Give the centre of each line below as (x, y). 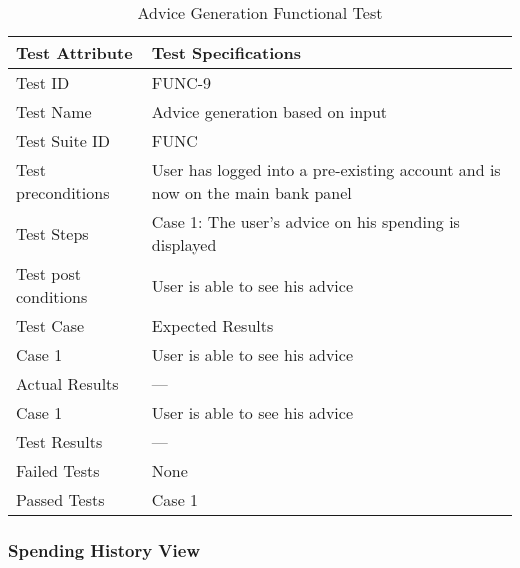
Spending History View (104, 549)
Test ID (43, 82)
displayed (184, 244)
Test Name (54, 111)
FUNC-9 (181, 82)
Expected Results (212, 325)
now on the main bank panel (251, 192)
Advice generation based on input (269, 111)
